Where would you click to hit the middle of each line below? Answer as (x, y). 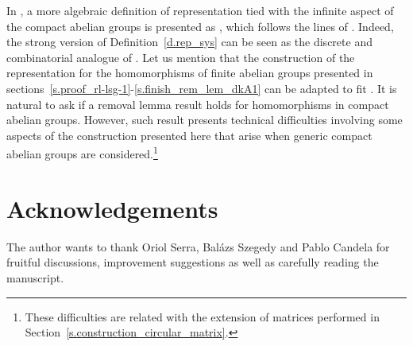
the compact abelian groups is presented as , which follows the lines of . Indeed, (200, 26)
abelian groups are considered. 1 (82, 152)
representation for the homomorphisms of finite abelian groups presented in (190, 73)
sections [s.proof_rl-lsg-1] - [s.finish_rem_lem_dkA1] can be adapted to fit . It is (202, 88)
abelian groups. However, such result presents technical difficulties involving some (205, 120)
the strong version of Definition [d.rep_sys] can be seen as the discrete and (189, 42)
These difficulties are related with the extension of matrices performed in (202, 316)
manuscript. (35, 277)
